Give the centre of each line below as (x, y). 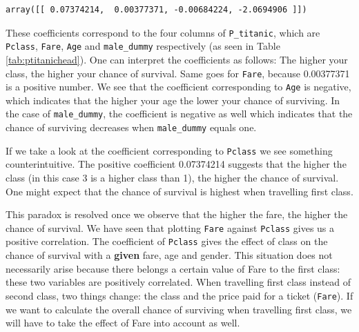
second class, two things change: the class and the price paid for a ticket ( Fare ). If (179, 295)
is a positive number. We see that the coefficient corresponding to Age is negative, (178, 87)
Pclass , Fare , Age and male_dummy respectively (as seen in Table (143, 46)
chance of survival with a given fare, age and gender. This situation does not (169, 255)
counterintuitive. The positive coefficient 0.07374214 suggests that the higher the (176, 164)
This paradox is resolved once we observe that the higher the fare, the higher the (177, 214)
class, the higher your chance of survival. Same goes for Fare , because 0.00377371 (178, 73)
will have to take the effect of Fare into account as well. (123, 323)
